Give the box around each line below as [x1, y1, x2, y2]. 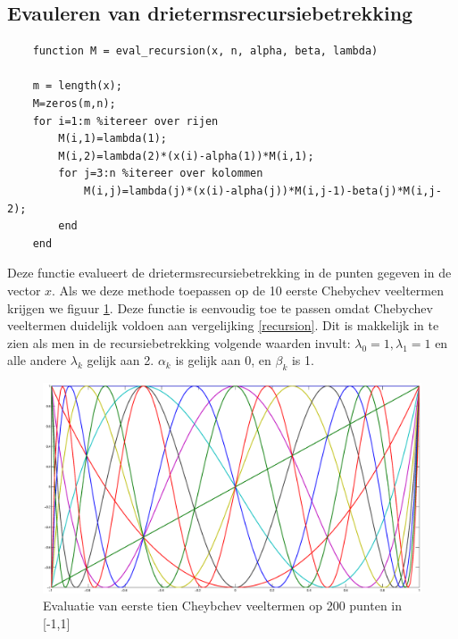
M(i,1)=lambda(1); [58, 132, 167, 145]
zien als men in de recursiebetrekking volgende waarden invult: [7, 333, 351, 352]
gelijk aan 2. [87, 351, 154, 369]
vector [7, 280, 41, 299]
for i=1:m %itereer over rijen [32, 114, 219, 128]
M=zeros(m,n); [32, 96, 116, 110]
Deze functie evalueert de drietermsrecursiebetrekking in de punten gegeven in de [7, 263, 452, 282]
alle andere [7, 351, 67, 369]
